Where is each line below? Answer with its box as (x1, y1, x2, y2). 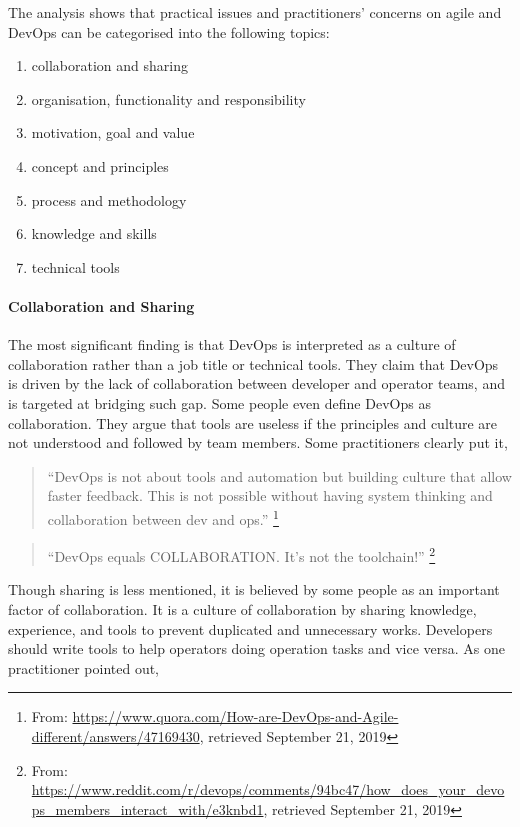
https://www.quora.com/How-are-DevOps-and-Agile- (72, 706, 399, 727)
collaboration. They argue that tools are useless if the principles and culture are (8, 412, 498, 433)
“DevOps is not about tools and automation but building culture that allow (47, 465, 512, 486)
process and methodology (31, 189, 187, 210)
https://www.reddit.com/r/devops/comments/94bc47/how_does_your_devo (31, 779, 505, 800)
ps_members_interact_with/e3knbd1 (31, 798, 264, 819)
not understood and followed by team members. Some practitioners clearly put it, (8, 432, 508, 453)
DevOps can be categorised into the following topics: (8, 21, 330, 42)
